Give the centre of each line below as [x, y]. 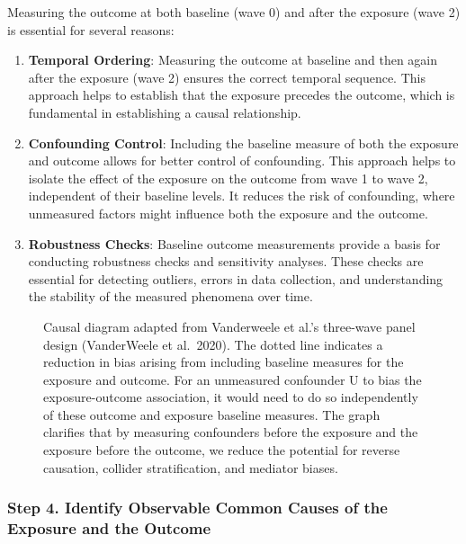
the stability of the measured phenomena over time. [170, 296]
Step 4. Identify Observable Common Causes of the [197, 508]
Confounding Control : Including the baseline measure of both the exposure [243, 143]
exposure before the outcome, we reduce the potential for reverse [222, 450]
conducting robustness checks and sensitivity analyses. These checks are [226, 261]
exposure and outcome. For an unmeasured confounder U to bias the [233, 379]
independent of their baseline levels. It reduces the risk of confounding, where [242, 196]
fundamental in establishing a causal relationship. [165, 112]
